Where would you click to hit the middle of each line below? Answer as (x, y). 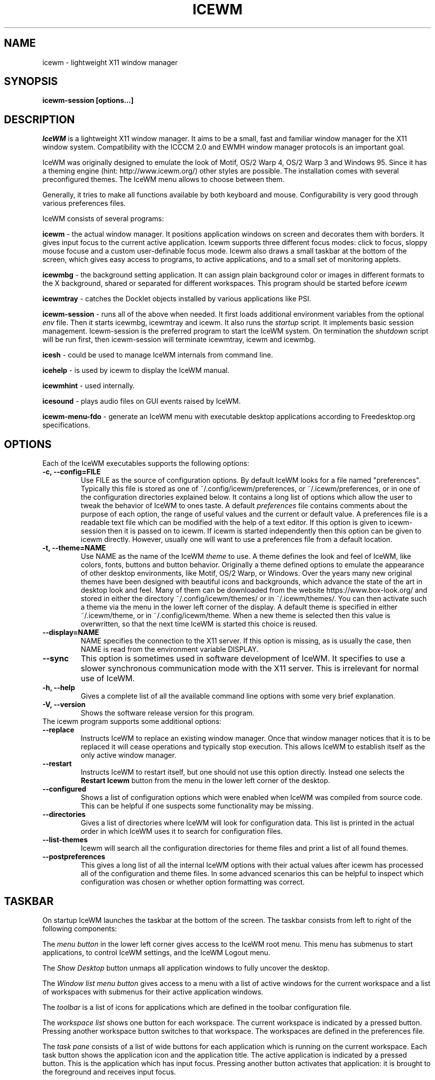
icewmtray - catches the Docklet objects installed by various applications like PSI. (177, 299)
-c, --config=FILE (72, 472)
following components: (80, 928)
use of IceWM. (108, 678)
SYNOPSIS (31, 82)
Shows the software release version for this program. (168, 713)
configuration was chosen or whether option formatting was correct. (193, 882)
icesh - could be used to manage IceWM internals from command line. (158, 355)
